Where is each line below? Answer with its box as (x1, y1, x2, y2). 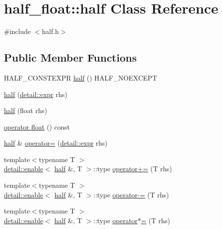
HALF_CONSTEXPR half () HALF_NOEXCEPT (4, 72, 158, 82)
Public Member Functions (4, 50, 137, 65)
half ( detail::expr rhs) (4, 89, 67, 99)
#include (4, 26, 31, 36)
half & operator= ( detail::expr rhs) (4, 138, 108, 148)
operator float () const (4, 121, 70, 131)
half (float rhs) (4, 105, 48, 115)
